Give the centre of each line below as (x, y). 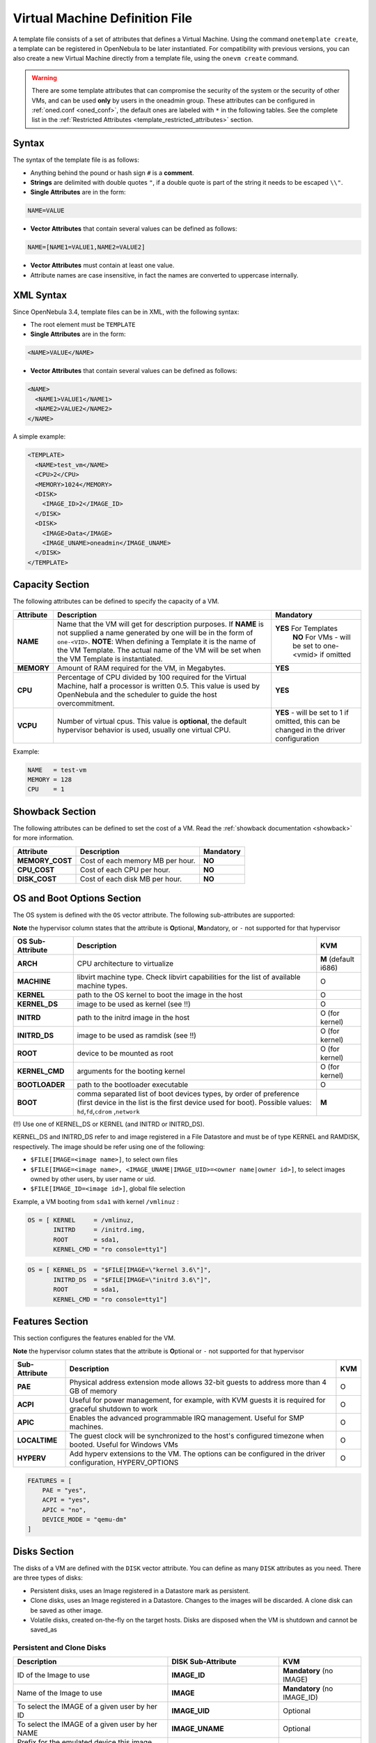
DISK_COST (37, 878)
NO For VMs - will (322, 637)
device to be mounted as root (125, 1053)
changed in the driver (311, 730)
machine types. (102, 985)
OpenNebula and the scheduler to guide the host (137, 694)
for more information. (44, 838)
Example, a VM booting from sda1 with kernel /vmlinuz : (96, 1201)
